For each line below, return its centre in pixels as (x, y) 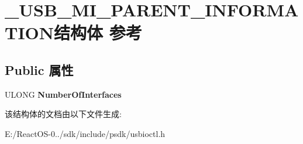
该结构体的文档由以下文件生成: (63, 114)
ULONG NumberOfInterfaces (63, 94)
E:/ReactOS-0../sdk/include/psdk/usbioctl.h (85, 133)
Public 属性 (39, 69)
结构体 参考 (98, 32)
